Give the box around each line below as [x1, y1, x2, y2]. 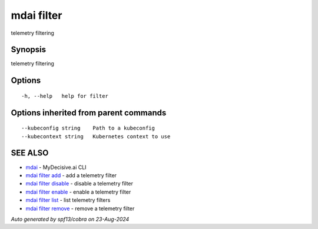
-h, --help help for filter [21, 92, 109, 99]
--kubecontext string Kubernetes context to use [21, 133, 171, 140]
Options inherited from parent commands [11, 108, 167, 118]
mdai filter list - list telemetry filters [25, 197, 111, 204]
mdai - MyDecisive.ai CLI [25, 164, 87, 171]
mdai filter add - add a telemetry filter [25, 171, 117, 179]
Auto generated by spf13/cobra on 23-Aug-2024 [11, 215, 130, 223]
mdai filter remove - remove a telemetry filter [25, 205, 135, 212]
